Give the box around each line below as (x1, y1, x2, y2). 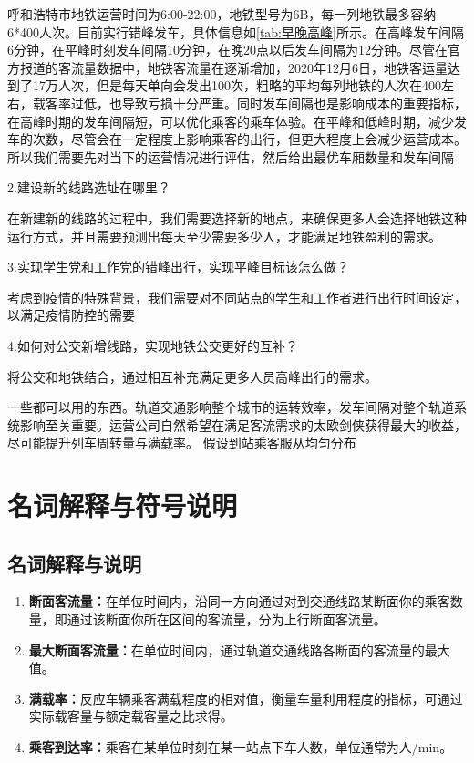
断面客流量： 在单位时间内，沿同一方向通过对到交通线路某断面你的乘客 (28, 592, 450, 611)
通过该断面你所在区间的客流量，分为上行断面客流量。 (67, 610, 386, 629)
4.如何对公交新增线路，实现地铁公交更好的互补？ (7, 335, 298, 355)
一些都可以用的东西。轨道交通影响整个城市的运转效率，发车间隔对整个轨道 (7, 397, 454, 417)
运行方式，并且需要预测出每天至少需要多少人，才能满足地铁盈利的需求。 (7, 226, 441, 245)
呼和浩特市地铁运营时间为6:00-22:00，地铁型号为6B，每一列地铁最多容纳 (7, 5, 437, 23)
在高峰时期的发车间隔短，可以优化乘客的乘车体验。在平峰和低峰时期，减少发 (7, 111, 467, 130)
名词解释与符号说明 (7, 487, 238, 524)
